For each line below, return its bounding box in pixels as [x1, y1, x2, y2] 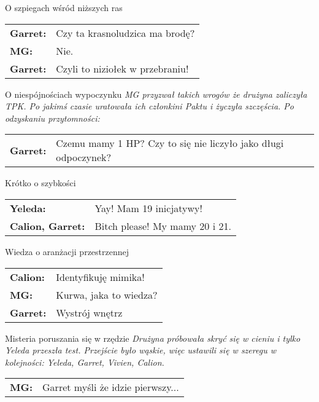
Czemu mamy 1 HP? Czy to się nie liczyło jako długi [56, 136, 284, 151]
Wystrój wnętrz [56, 305, 123, 320]
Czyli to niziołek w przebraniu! [56, 61, 189, 76]
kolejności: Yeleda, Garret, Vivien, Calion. [5, 355, 164, 368]
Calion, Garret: [10, 218, 85, 233]
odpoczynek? [56, 150, 112, 165]
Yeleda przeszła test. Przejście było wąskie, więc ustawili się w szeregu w [5, 344, 276, 357]
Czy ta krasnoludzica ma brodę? [56, 25, 195, 40]
